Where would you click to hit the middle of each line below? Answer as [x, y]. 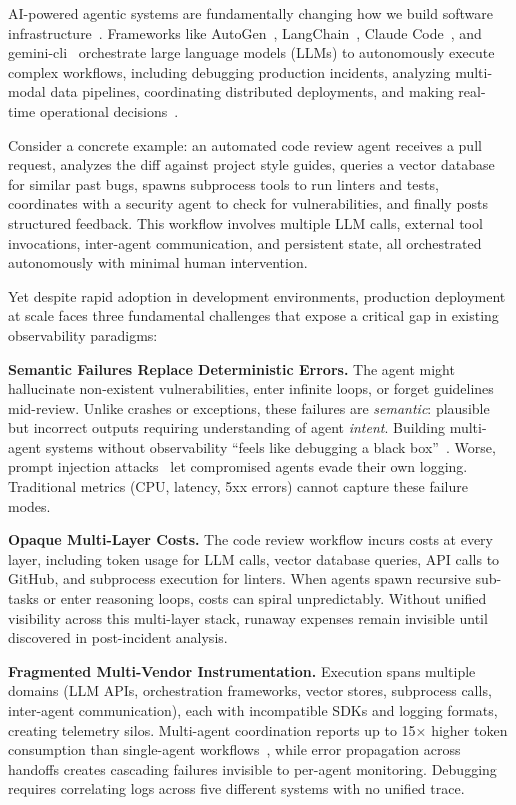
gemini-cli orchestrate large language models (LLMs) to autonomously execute [251, 52]
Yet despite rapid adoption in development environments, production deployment [257, 295]
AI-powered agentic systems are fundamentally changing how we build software [250, 13]
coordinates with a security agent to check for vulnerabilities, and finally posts [248, 203]
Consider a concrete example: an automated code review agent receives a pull [245, 144]
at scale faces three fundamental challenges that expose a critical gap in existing [253, 315]
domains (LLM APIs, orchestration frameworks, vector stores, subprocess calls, [250, 690]
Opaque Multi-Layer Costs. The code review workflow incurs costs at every [251, 539]
